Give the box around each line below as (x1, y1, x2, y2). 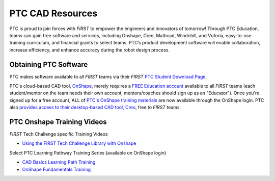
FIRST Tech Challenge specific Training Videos (9, 131, 108, 137)
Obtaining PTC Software (9, 60, 88, 69)
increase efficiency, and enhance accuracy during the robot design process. (9, 46, 170, 53)
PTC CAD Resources (9, 8, 98, 19)
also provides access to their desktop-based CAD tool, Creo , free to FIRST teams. (9, 105, 181, 111)
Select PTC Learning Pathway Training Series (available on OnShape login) (9, 149, 167, 156)
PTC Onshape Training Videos (9, 118, 107, 126)
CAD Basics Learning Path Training (22, 159, 96, 165)
